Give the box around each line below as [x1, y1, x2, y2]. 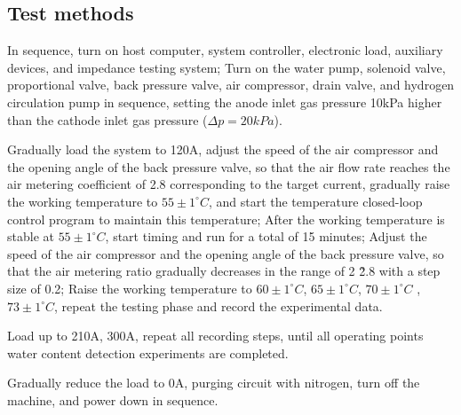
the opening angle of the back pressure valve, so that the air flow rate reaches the [7, 157, 450, 176]
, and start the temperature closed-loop [208, 192, 423, 210]
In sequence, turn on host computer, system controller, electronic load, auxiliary [7, 41, 443, 59]
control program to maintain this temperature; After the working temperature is [7, 209, 445, 228]
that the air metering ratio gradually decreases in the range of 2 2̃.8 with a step [7, 262, 441, 280]
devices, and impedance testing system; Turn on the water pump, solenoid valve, [7, 58, 446, 76]
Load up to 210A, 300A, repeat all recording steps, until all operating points [7, 326, 424, 345]
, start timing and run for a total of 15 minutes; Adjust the [105, 227, 427, 246]
